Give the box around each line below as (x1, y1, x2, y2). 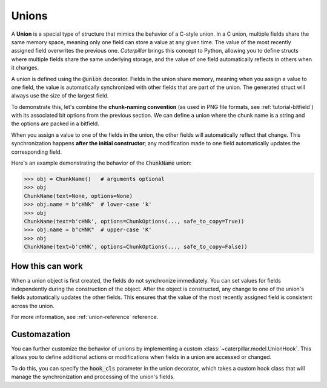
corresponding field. (11, 148, 62, 156)
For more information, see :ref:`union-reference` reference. (11, 314, 159, 321)
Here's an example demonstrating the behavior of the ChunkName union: (11, 159, 192, 166)
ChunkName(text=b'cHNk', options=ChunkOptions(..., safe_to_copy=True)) (24, 218, 245, 225)
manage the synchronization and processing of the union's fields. (11, 373, 175, 381)
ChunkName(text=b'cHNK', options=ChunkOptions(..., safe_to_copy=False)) (24, 243, 248, 251)
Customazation (11, 329, 71, 339)
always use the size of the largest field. (11, 92, 109, 99)
